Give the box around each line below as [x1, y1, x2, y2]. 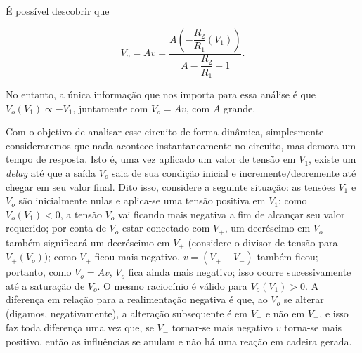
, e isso [319, 306, 349, 321]
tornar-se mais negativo [172, 320, 273, 335]
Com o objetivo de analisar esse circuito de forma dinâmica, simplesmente [6, 124, 324, 139]
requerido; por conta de [6, 220, 106, 235]
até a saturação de [6, 278, 85, 293]
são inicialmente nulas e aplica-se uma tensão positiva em [18, 193, 266, 208]
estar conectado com [122, 220, 210, 235]
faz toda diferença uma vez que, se [6, 320, 154, 335]
